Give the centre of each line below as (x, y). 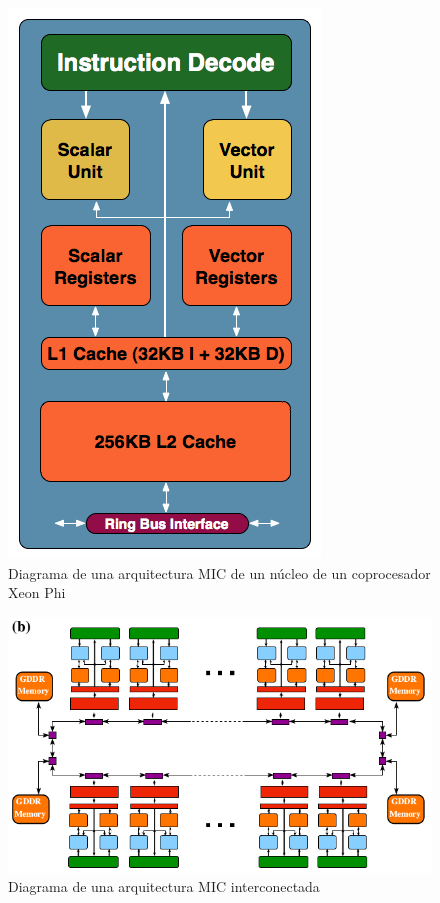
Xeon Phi (37, 592)
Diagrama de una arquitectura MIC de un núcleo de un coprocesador (219, 572)
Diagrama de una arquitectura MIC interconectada (164, 886)
